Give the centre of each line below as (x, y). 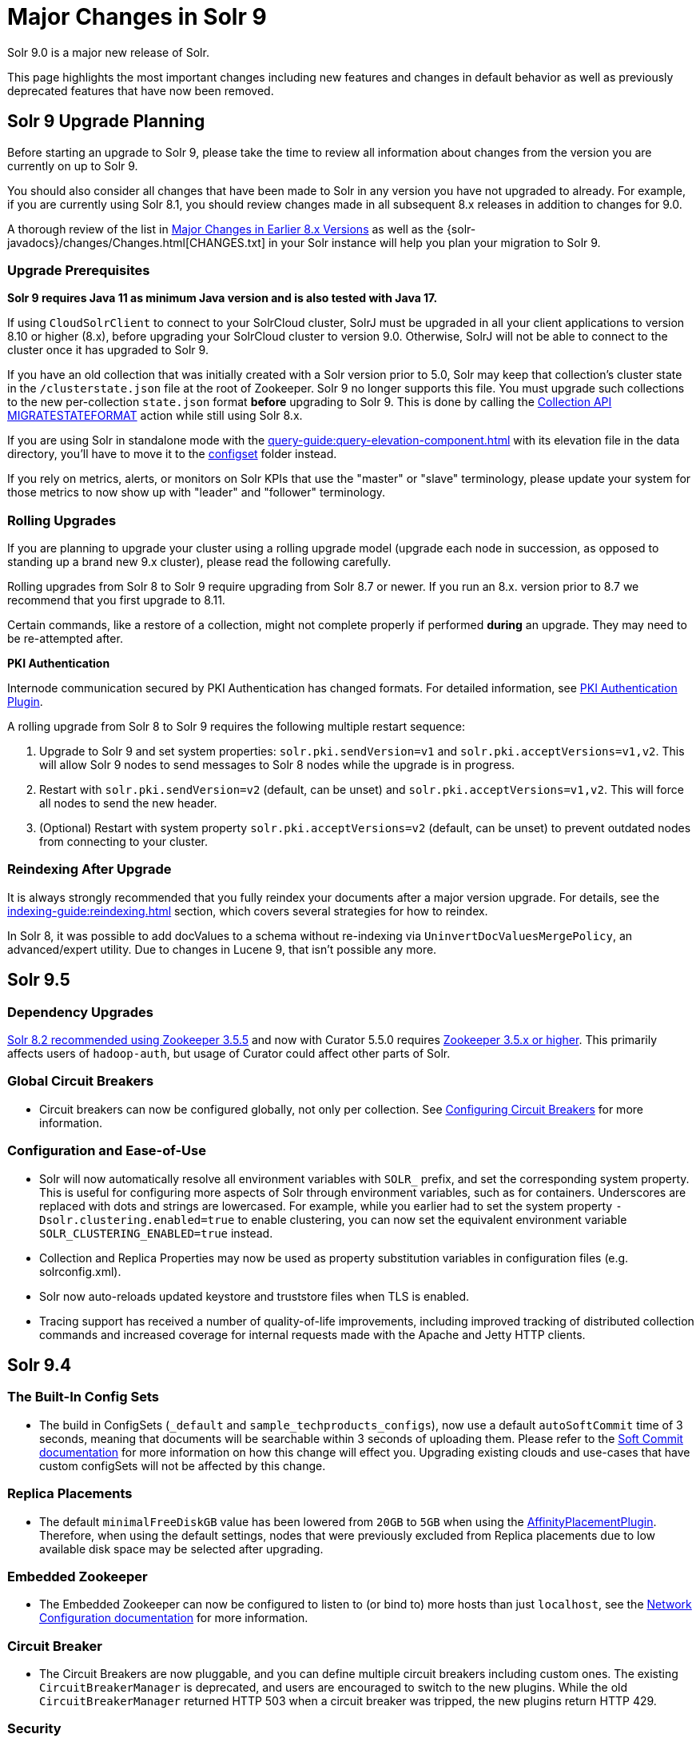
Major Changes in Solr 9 (137, 17)
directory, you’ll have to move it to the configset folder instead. (172, 454)
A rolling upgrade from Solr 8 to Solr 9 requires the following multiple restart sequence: (236, 727)
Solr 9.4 (40, 1365)
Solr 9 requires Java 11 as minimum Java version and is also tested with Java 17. (223, 298)
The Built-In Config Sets (83, 1397)
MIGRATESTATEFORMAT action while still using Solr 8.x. (155, 416)
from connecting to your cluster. (124, 842)
